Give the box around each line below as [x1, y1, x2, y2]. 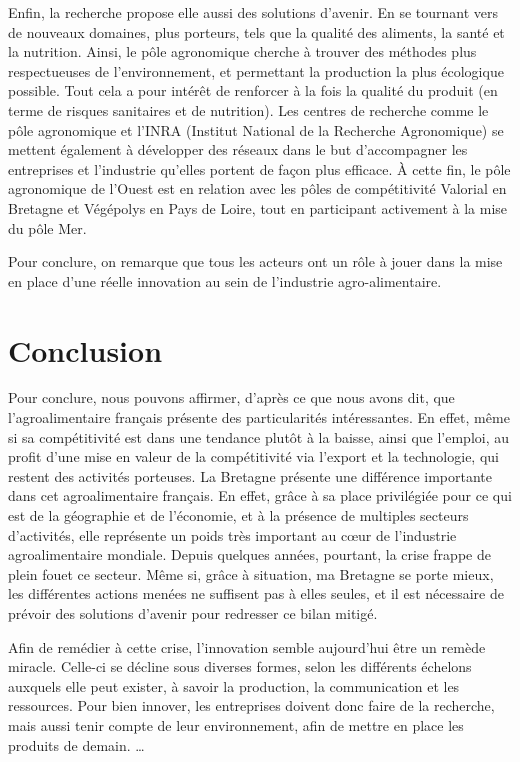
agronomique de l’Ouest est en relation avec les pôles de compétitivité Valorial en [8, 178, 507, 199]
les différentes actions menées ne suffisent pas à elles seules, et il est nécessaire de [8, 583, 504, 604]
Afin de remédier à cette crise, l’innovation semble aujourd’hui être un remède [8, 636, 486, 657]
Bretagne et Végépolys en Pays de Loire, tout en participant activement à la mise [8, 197, 508, 218]
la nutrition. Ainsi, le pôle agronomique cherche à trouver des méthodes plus [8, 41, 477, 62]
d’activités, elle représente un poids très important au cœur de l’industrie [8, 524, 457, 545]
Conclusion [8, 329, 163, 370]
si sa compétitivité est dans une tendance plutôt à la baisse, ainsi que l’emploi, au [8, 426, 510, 447]
